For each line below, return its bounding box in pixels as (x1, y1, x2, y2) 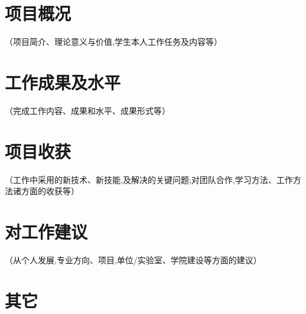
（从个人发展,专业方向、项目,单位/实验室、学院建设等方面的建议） (5, 253, 262, 266)
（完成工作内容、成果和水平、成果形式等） (5, 104, 170, 116)
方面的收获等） (21, 185, 79, 197)
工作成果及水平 (5, 70, 121, 94)
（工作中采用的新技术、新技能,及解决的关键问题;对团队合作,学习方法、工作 (5, 173, 293, 185)
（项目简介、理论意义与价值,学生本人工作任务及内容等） (5, 35, 222, 48)
